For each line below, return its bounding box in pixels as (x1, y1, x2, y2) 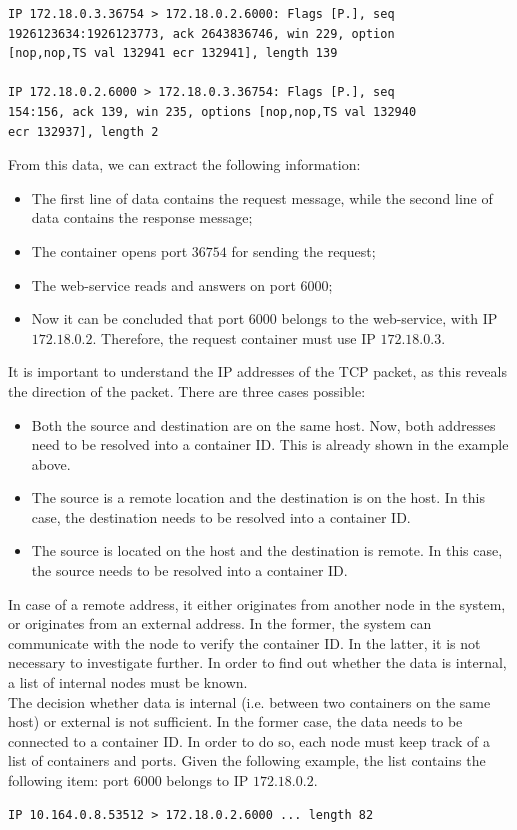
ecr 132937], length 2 (8, 124, 159, 139)
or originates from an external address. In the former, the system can (8, 613, 432, 634)
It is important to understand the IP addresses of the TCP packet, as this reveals (8, 361, 507, 382)
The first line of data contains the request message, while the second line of (31, 187, 493, 208)
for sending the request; (231, 240, 376, 261)
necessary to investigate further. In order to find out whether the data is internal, (8, 652, 507, 673)
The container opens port (31, 240, 188, 261)
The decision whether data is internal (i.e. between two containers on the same (8, 691, 491, 712)
